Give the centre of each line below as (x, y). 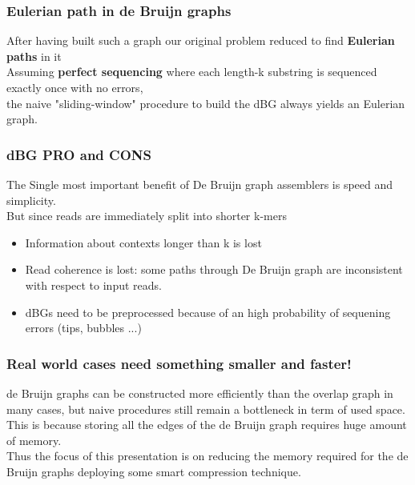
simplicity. (31, 200)
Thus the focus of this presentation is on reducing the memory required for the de (207, 456)
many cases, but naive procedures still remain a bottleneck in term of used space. (206, 409)
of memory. (34, 440)
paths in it (34, 56)
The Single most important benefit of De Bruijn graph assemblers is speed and (200, 184)
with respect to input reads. (93, 285)
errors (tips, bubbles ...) (83, 328)
